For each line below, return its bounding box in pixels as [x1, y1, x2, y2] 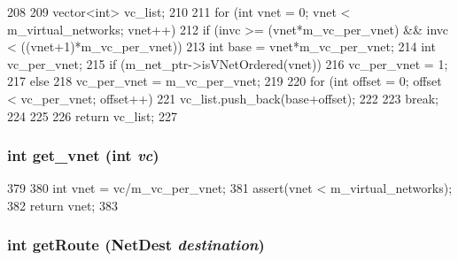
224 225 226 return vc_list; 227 [7, 106, 177, 125]
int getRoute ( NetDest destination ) [7, 234, 265, 256]
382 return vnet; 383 [7, 196, 118, 214]
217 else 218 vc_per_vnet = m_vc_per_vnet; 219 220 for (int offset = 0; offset [7, 72, 442, 90]
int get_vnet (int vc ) [7, 144, 159, 166]
